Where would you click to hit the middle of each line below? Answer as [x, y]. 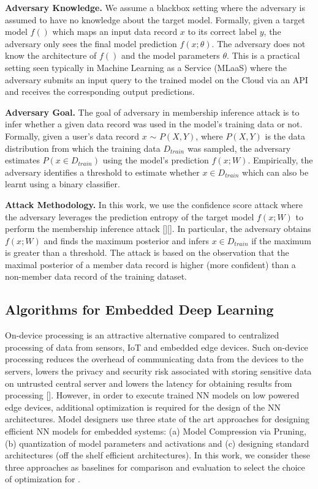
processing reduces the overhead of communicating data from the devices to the [154, 359]
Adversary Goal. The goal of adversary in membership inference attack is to [152, 112]
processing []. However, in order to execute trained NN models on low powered [152, 395]
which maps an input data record [115, 32]
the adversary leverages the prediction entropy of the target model [130, 216]
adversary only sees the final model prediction [91, 43]
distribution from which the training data [83, 148]
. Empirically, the [280, 160]
